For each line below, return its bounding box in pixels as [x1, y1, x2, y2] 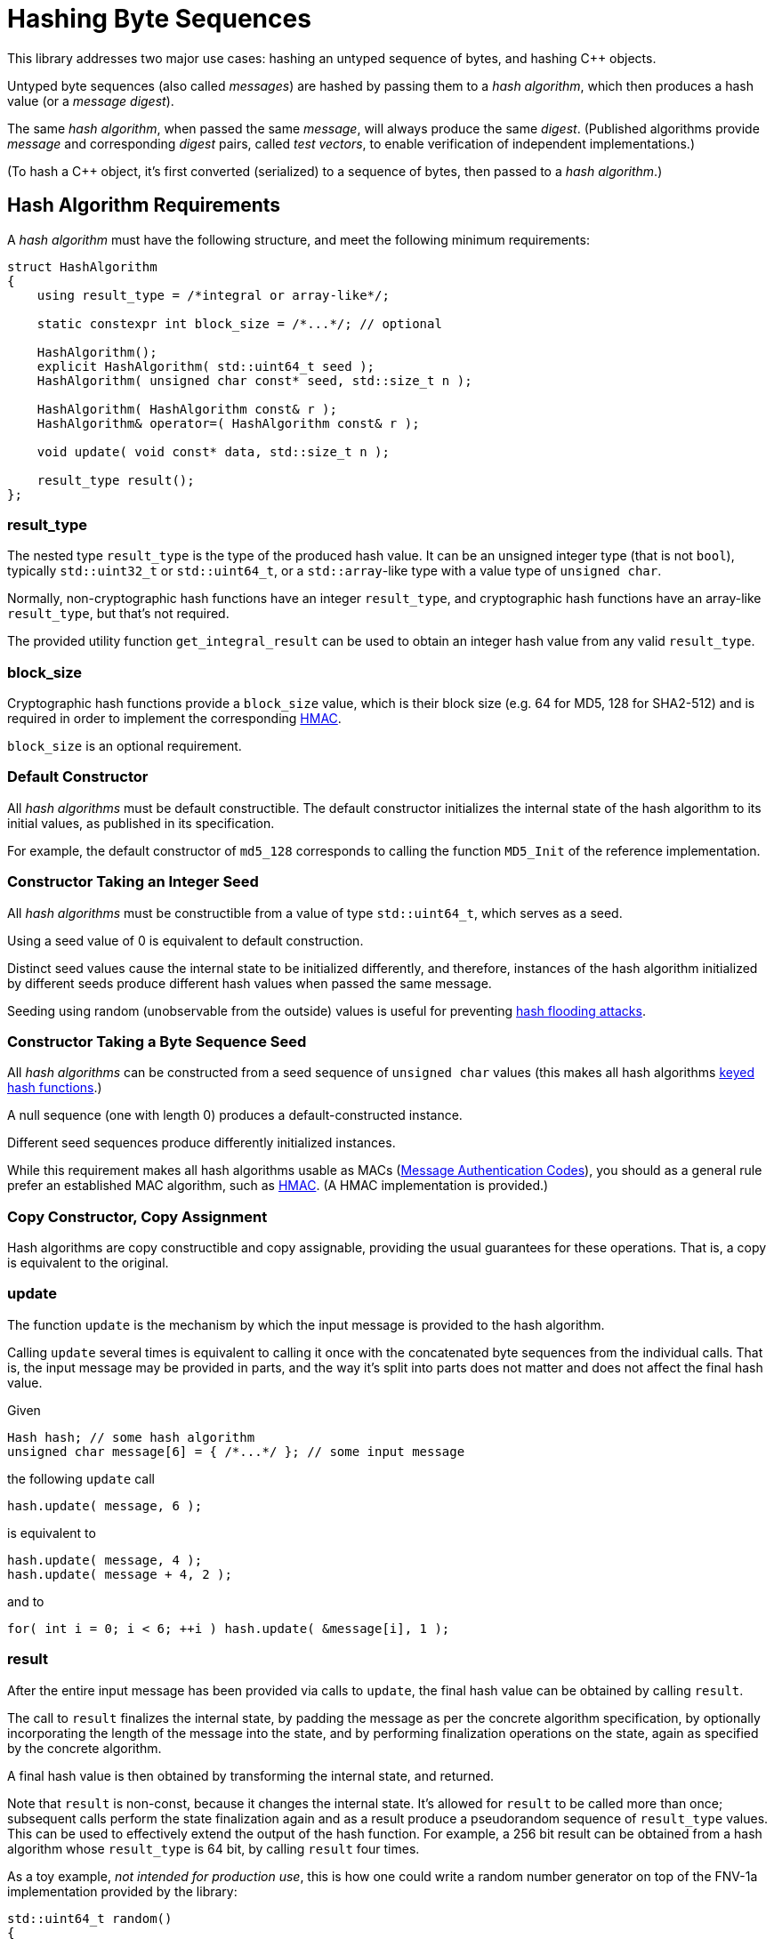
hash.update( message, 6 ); [7, 1498, 203, 1513]
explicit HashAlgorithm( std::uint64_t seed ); [36, 358, 375, 374]
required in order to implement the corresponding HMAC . [7, 711, 342, 727]
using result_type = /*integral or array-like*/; [36, 287, 390, 302]
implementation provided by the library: [7, 1883, 238, 1899]
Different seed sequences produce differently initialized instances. [7, 1135, 396, 1151]
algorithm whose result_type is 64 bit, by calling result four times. [7, 1840, 420, 1856]
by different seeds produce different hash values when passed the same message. [7, 975, 492, 991]
